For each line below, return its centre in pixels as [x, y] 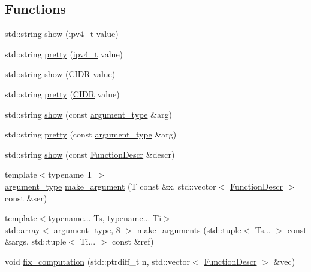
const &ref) [133, 241]
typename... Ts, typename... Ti [105, 218]
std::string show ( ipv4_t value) [62, 34]
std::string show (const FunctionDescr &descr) [90, 154]
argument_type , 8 [87, 229]
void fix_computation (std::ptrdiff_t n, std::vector [98, 261]
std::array [22, 229]
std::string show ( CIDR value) [60, 74]
